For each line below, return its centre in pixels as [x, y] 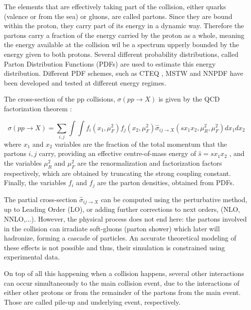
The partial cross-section [41, 199]
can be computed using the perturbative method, [174, 199]
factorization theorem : [38, 108]
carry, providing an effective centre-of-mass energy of [117, 153]
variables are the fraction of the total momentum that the [141, 144]
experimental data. [32, 257]
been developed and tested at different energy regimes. [85, 82]
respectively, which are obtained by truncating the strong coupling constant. [117, 173]
